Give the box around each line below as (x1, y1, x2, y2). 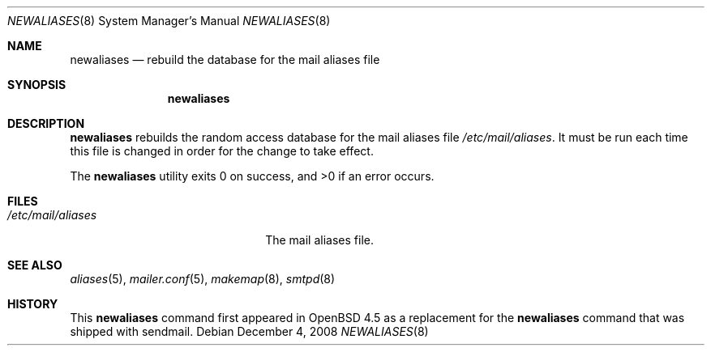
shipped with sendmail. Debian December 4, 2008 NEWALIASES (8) (70, 324, 429, 338)
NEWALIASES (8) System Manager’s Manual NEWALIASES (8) (7, 14, 331, 28)
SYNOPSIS (7, 78, 66, 91)
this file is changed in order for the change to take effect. (70, 144, 374, 158)
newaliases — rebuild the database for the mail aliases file (70, 53, 380, 66)
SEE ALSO (7, 258, 62, 272)
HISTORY (7, 297, 58, 311)
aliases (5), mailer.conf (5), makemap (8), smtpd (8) (70, 272, 336, 286)
